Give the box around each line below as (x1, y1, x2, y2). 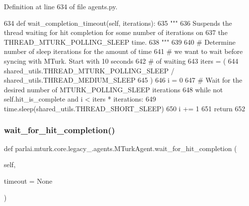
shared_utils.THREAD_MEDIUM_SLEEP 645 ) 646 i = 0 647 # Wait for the (4, 75, 242, 85)
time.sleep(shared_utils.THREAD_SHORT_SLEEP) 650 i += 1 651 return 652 (4, 103, 246, 113)
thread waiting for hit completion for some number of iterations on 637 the (4, 27, 228, 37)
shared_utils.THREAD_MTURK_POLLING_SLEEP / (4, 65, 174, 75)
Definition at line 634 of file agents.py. (4, 1, 117, 11)
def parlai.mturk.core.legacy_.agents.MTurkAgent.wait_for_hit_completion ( (4, 143, 237, 153)
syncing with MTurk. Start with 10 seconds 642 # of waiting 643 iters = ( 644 (4, 55, 239, 66)
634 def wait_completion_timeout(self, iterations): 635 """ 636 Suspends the (4, 17, 232, 28)
